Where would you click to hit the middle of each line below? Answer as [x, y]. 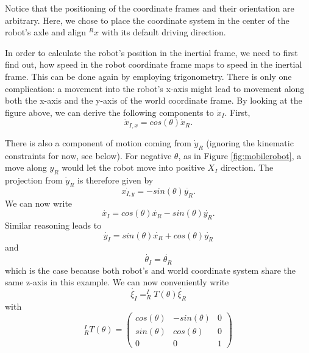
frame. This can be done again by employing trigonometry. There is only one [148, 76]
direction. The [247, 167]
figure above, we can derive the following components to [109, 112]
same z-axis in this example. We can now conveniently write [117, 282]
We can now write [39, 203]
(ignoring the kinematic [250, 142]
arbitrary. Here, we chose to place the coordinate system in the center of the [147, 20]
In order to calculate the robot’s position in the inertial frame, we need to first [151, 52]
